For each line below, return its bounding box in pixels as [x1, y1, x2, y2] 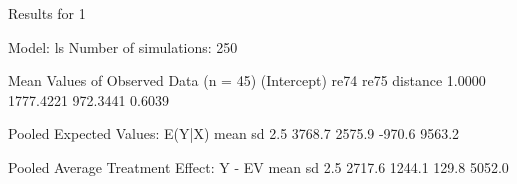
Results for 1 [8, 3, 86, 23]
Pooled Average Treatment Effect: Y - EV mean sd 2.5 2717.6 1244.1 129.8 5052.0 [8, 156, 509, 177]
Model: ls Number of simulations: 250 [8, 36, 238, 57]
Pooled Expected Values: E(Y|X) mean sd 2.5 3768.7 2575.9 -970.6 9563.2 [8, 123, 460, 144]
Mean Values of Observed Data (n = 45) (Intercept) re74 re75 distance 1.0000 [8, 70, 486, 91]
